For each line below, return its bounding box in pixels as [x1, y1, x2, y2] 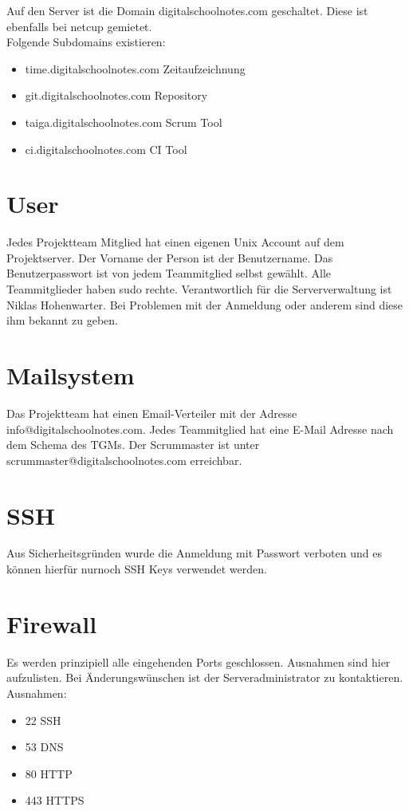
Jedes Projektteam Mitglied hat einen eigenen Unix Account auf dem [6, 234, 344, 250]
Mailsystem [6, 359, 135, 392]
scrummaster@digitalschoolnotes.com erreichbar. [6, 451, 242, 468]
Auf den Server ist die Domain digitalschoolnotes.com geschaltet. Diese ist [6, 2, 368, 18]
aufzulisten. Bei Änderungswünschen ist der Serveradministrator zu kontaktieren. [6, 669, 403, 686]
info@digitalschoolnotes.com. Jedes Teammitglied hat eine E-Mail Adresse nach [6, 420, 394, 437]
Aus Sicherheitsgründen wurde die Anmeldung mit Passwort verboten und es [6, 545, 382, 561]
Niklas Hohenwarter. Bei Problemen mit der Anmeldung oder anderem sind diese [6, 296, 403, 313]
